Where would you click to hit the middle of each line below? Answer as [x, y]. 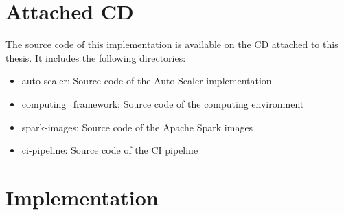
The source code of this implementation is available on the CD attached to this [172, 44]
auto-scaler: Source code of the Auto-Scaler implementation [147, 81]
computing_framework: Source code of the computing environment [163, 103]
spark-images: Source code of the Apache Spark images [137, 127]
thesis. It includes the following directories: [96, 57]
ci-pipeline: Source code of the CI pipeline [110, 150]
